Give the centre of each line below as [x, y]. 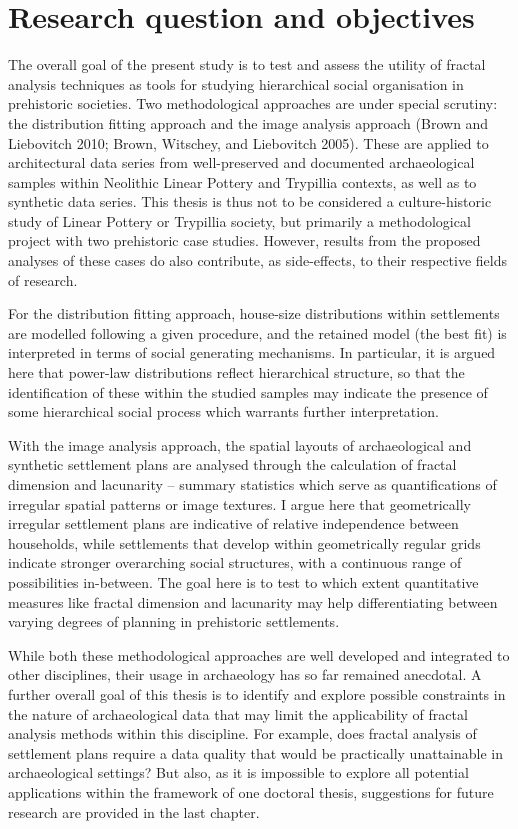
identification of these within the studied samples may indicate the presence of [248, 391]
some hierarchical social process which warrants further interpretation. [223, 411]
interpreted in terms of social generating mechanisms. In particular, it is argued [252, 352]
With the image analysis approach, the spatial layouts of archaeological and [240, 444]
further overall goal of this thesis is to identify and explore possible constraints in [257, 693]
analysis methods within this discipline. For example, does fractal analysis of [242, 733]
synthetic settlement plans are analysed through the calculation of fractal [232, 464]
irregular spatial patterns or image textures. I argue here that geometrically [239, 503]
